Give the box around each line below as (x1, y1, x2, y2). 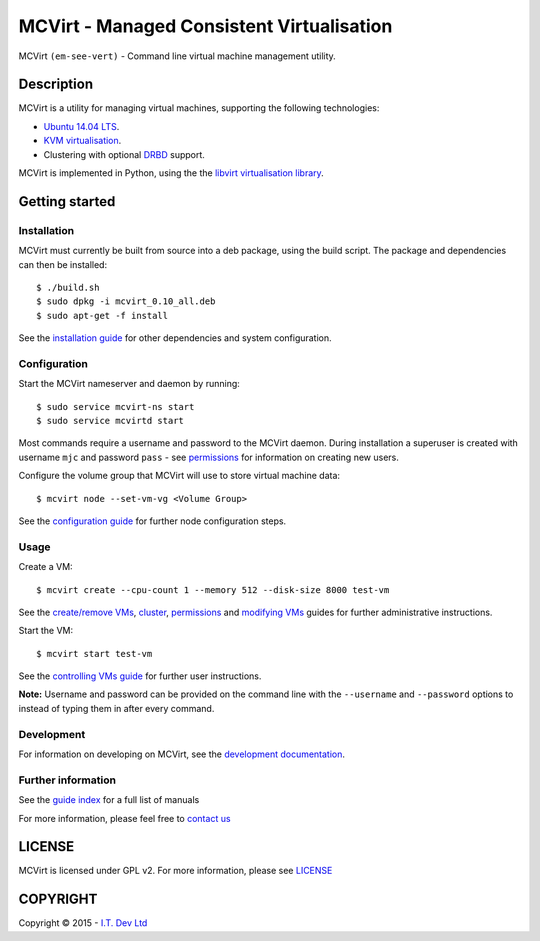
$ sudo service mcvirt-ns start (36, 401, 195, 412)
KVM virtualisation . (43, 135, 122, 147)
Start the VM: (18, 625, 74, 637)
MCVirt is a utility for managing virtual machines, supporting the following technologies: (18, 102, 380, 114)
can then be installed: (18, 258, 108, 270)
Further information (18, 773, 117, 787)
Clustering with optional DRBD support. (43, 148, 205, 160)
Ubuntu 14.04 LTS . (43, 120, 120, 132)
